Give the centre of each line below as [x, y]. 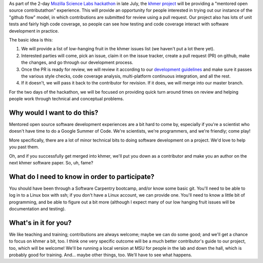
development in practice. [34, 31]
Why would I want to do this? [54, 112]
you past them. [24, 147]
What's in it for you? [40, 223]
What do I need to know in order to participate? [82, 176]
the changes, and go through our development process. [77, 62]
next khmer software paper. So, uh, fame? [51, 162]
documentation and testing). [37, 209]
